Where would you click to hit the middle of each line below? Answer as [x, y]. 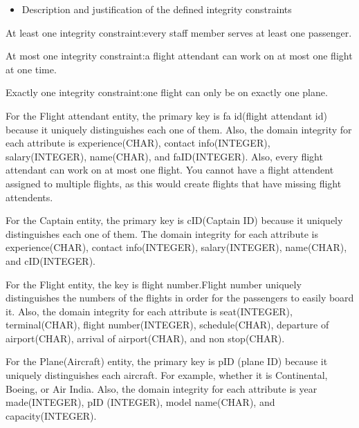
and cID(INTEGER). [51, 260]
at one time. [31, 69]
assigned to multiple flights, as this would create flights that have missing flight [174, 183]
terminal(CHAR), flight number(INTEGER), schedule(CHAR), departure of [167, 325]
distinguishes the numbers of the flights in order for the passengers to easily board [180, 298]
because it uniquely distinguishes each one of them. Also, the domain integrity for [179, 129]
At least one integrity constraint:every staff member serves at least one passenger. [179, 32]
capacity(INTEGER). [51, 415]
